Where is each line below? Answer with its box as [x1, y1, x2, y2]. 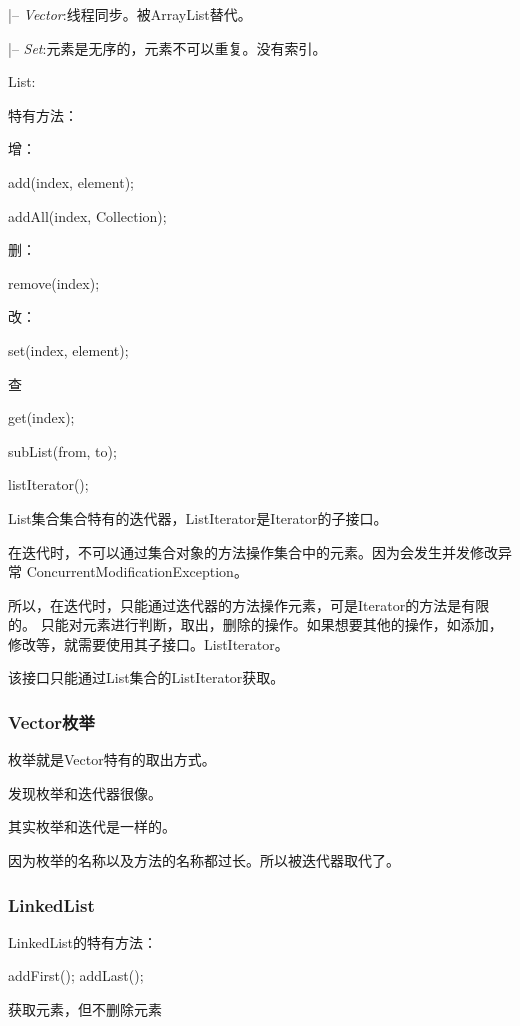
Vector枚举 [8, 709, 95, 734]
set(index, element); [8, 339, 129, 360]
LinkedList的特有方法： [8, 931, 158, 952]
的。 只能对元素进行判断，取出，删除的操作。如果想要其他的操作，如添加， [8, 614, 503, 635]
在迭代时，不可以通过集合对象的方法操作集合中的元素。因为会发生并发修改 [8, 541, 498, 562]
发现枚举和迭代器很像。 [8, 782, 162, 803]
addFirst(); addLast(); [8, 965, 144, 986]
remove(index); [8, 272, 100, 293]
